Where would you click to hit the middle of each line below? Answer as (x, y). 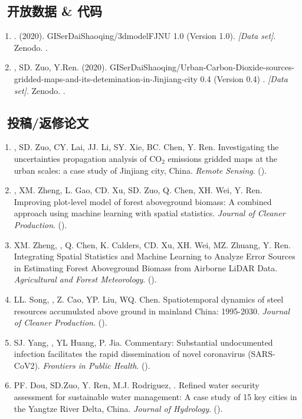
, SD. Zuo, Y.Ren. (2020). (60, 67)
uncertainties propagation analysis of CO (88, 158)
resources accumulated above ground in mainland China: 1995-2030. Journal (152, 311)
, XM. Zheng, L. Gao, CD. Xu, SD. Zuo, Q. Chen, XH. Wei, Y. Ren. (138, 190)
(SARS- (262, 354)
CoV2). (27, 365)
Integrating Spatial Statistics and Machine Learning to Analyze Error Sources (155, 256)
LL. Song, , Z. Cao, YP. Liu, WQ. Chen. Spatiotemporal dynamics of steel (149, 299)
